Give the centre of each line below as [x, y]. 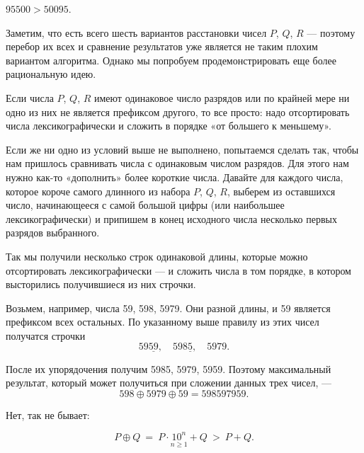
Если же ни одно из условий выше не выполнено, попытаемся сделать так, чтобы [182, 149]
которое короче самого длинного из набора [98, 191]
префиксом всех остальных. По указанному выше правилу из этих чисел [163, 322]
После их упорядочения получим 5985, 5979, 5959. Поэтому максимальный [169, 368]
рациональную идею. [51, 74]
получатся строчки [46, 335]
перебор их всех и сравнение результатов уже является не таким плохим [162, 46]
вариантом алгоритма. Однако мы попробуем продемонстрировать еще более [171, 60]
